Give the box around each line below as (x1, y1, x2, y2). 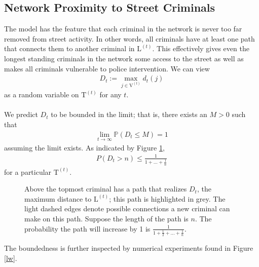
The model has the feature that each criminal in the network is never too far (4, 23, 242, 34)
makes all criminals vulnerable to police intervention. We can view (4, 63, 210, 73)
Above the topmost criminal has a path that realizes (24, 183, 187, 194)
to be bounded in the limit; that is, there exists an (51, 109, 207, 120)
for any (99, 89, 122, 100)
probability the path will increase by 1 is (24, 223, 151, 234)
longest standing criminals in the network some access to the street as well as (4, 53, 244, 63)
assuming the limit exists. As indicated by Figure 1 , (4, 142, 165, 152)
